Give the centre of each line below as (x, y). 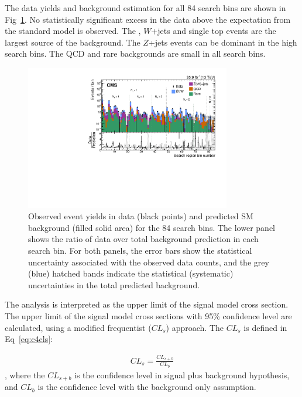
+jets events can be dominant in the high (223, 42)
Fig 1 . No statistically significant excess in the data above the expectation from (148, 19)
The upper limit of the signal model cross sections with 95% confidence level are (148, 316)
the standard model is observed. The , (73, 31)
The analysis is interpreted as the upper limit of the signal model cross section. (147, 304)
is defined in (265, 327)
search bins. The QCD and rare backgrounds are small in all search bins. (135, 53)
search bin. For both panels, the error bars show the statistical (140, 251)
